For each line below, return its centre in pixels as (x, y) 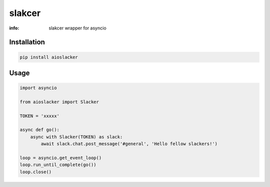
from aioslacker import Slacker (59, 102)
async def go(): (40, 130)
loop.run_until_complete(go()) (58, 165)
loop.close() (36, 172)
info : (14, 28)
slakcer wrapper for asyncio (78, 28)
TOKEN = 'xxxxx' (40, 116)
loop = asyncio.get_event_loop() (61, 158)
